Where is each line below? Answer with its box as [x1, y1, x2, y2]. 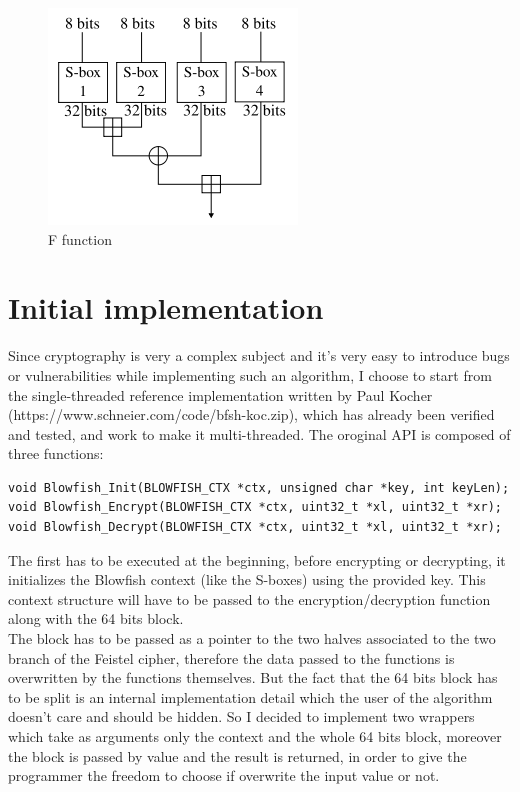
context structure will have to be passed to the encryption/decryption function [8, 588, 491, 609]
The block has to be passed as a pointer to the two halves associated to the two [8, 628, 496, 649]
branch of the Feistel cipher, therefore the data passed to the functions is [8, 647, 455, 668]
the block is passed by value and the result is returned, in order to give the [8, 745, 467, 766]
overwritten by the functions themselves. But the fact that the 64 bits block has [8, 667, 498, 688]
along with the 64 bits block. [8, 608, 184, 629]
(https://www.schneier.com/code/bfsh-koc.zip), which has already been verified [8, 404, 495, 425]
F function [48, 228, 112, 249]
